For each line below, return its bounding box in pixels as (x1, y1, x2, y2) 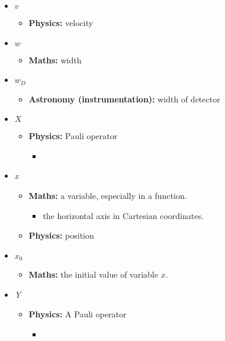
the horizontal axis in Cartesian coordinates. (43, 209, 204, 221)
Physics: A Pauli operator (28, 308, 127, 320)
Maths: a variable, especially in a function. (28, 189, 187, 202)
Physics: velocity (28, 17, 94, 28)
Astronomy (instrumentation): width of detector (28, 92, 220, 105)
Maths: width (28, 53, 82, 66)
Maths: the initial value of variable (28, 268, 158, 281)
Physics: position (28, 229, 94, 242)
